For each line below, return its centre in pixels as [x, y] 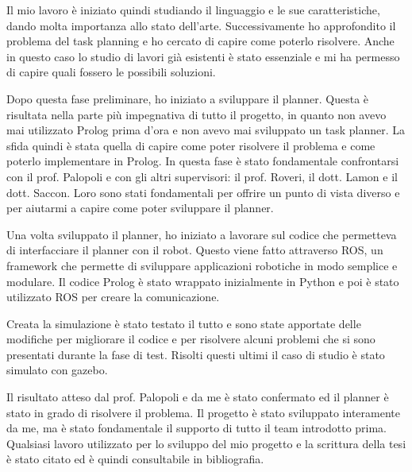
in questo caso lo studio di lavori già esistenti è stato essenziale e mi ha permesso [203, 56]
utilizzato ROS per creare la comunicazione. [113, 297]
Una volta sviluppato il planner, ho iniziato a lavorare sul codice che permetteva [202, 234]
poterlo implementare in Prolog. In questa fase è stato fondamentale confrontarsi [203, 161]
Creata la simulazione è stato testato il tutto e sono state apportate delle [184, 323]
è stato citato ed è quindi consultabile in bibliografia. [135, 459]
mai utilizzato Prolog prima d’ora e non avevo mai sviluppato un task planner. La [206, 130]
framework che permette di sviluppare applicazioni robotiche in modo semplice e [202, 265]
